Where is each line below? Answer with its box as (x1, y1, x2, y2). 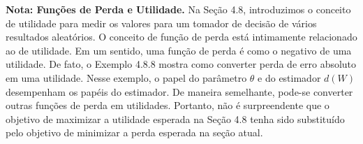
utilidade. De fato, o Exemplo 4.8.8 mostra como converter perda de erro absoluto (6, 57, 357, 71)
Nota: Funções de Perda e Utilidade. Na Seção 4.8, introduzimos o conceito (6, 2, 351, 16)
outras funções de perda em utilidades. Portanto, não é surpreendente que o (6, 98, 329, 113)
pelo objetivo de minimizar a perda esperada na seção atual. (6, 125, 263, 140)
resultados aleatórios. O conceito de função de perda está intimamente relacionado (6, 29, 357, 44)
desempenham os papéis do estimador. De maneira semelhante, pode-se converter (6, 84, 353, 99)
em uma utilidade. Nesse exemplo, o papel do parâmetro (6, 70, 247, 85)
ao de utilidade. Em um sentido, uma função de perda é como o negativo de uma (6, 43, 352, 57)
